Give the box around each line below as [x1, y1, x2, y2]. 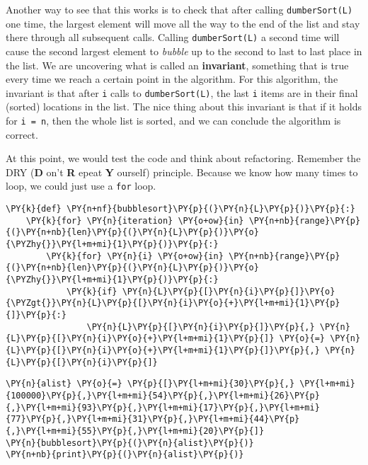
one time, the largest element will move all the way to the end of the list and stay [6, 16, 360, 30]
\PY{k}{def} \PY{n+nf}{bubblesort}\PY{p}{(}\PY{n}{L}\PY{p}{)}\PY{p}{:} [6, 204, 355, 214]
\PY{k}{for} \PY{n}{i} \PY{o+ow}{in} [46, 251, 224, 261]
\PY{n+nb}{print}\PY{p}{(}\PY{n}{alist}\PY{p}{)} [6, 449, 244, 460]
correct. [6, 127, 38, 142]
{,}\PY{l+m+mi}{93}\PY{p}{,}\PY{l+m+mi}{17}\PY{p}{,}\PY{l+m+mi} [6, 402, 320, 413]
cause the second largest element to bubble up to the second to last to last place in [6, 43, 362, 58]
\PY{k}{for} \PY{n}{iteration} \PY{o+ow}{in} [25, 215, 244, 226]
